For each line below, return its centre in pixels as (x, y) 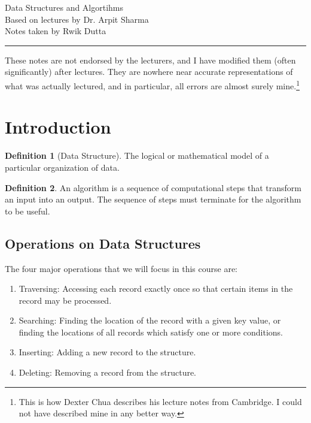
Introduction (58, 127)
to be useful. (28, 211)
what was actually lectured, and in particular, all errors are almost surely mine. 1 (152, 84)
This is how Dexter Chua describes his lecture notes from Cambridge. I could (160, 401)
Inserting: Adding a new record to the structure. (107, 352)
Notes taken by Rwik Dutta (56, 31)
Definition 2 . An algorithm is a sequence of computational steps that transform (153, 187)
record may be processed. (65, 300)
